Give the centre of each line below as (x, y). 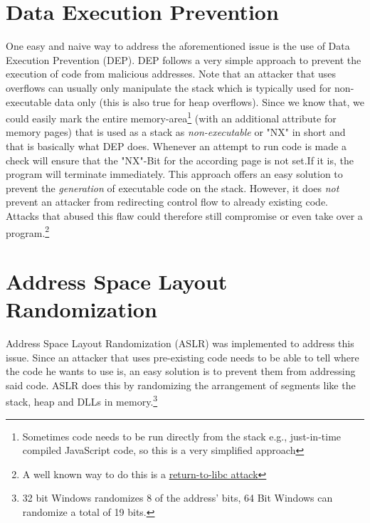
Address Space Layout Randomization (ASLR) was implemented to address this (180, 343)
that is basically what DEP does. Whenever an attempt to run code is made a (176, 146)
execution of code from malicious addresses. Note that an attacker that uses (171, 74)
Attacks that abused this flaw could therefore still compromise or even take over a (184, 215)
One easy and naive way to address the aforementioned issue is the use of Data (178, 46)
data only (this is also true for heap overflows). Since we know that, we (209, 101)
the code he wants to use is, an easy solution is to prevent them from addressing (181, 371)
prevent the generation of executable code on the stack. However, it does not (173, 187)
